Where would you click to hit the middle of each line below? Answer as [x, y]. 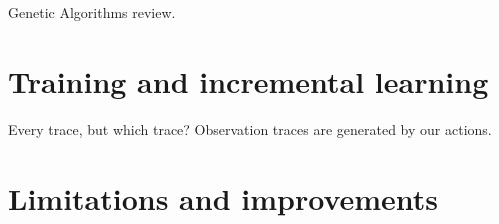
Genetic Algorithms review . [92, 12]
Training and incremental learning [248, 80]
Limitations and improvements [223, 197]
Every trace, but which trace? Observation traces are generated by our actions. [250, 128]
